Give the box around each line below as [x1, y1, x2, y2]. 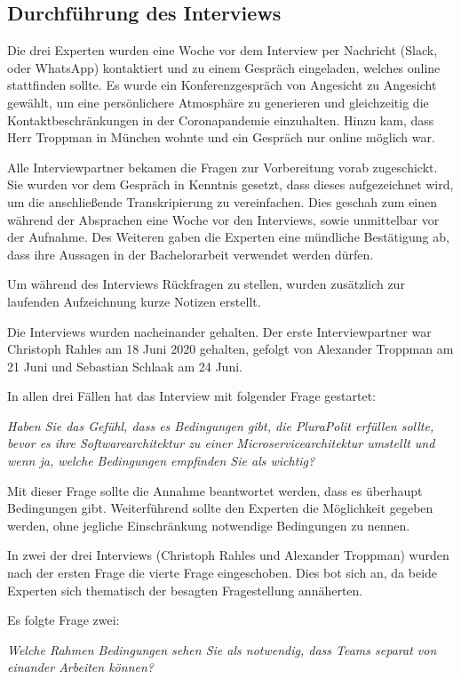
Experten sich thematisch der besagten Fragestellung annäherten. [7, 580, 363, 599]
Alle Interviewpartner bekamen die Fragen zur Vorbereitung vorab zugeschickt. [7, 157, 438, 176]
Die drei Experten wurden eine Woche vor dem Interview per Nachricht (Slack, [7, 41, 438, 60]
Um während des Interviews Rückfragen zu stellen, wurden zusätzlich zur [7, 275, 405, 293]
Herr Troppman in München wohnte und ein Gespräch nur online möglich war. [7, 128, 435, 147]
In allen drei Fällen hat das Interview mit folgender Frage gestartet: [7, 387, 377, 405]
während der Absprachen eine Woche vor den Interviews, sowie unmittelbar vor [7, 210, 440, 228]
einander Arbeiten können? [7, 658, 154, 676]
